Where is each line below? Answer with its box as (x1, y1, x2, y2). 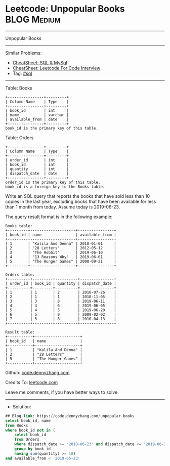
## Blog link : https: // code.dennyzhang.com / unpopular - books (5, 413, 135, 418)
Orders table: (5, 272, 35, 277)
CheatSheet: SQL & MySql (12, 59, 67, 66)
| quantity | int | (5, 166, 69, 172)
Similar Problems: (5, 50, 42, 56)
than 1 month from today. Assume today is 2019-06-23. (5, 203, 120, 210)
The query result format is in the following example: (5, 214, 113, 220)
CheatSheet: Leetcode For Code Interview (12, 65, 101, 71)
